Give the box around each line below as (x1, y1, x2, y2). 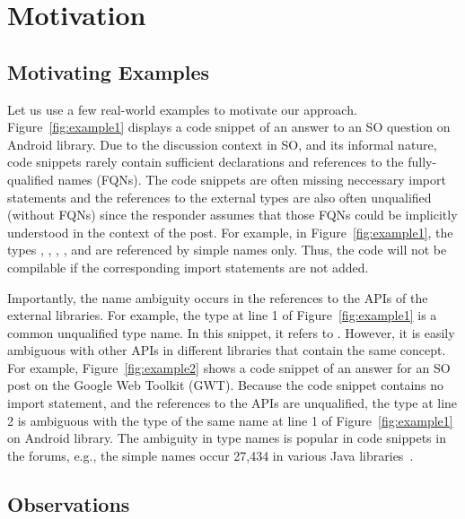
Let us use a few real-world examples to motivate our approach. (7, 99, 357, 118)
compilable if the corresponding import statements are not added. (7, 257, 369, 276)
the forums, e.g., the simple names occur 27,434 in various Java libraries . (7, 445, 414, 464)
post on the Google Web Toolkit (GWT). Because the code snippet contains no (7, 376, 444, 394)
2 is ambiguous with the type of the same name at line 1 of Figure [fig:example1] (7, 411, 453, 429)
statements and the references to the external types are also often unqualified (7, 187, 432, 206)
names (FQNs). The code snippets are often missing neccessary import (57, 169, 446, 188)
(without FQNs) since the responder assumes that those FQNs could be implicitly (7, 205, 458, 224)
